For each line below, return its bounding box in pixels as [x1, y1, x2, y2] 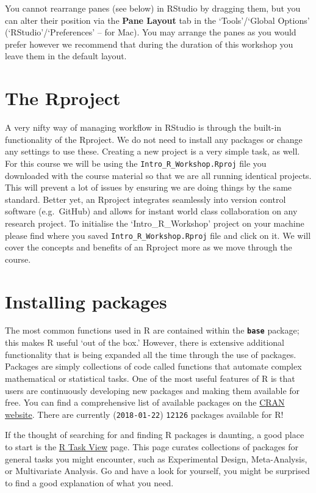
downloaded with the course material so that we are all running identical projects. [5, 169, 312, 181]
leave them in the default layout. [5, 49, 127, 62]
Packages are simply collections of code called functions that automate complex [5, 360, 302, 373]
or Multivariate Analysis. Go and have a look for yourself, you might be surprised [5, 464, 310, 477]
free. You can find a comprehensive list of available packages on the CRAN [5, 396, 285, 409]
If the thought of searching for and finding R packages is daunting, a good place [5, 428, 304, 441]
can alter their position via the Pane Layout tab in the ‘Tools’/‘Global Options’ [5, 13, 310, 26]
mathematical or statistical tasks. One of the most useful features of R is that [5, 371, 295, 384]
